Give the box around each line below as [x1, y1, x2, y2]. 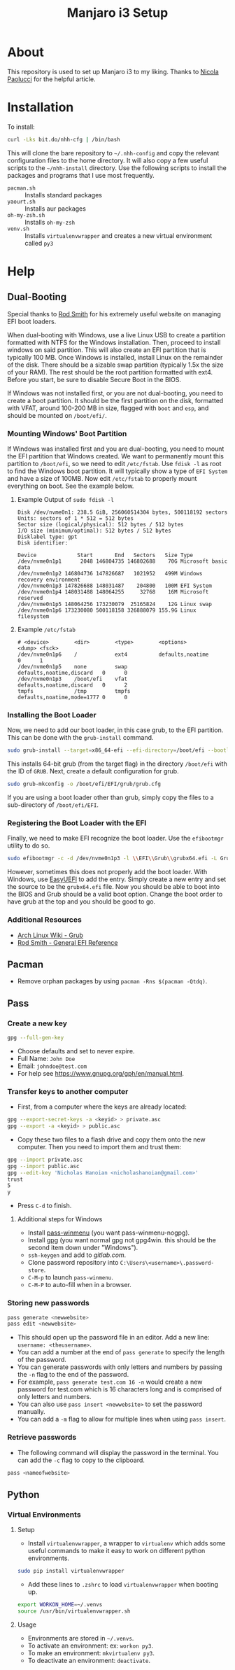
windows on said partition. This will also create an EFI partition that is [7, 345, 206, 354]
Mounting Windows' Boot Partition [7, 428, 127, 438]
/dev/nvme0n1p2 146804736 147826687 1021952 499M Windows [17, 570, 203, 577]
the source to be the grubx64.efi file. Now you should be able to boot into [7, 883, 220, 891]
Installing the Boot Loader [7, 710, 97, 720]
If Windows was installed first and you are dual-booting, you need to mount [7, 444, 225, 453]
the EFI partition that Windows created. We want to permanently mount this [7, 452, 224, 461]
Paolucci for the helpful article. [7, 75, 96, 83]
